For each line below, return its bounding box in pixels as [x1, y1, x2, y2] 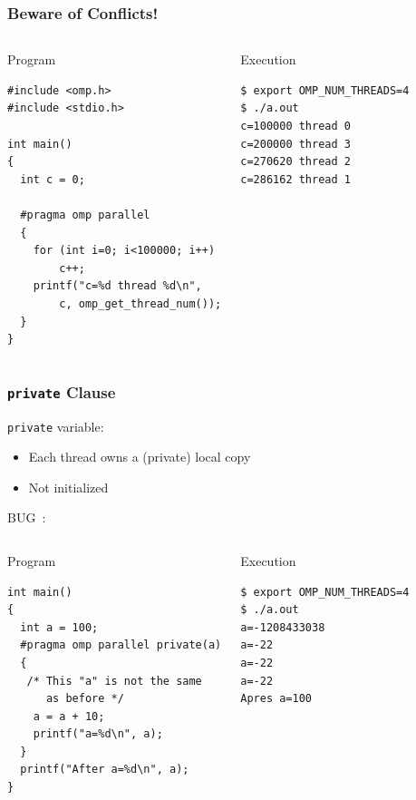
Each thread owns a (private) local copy [28, 447, 251, 466]
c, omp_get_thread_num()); [59, 297, 222, 310]
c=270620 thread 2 [240, 155, 351, 169]
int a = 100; [20, 620, 99, 634]
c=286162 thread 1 [240, 172, 351, 186]
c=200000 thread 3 [240, 137, 351, 151]
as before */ [45, 692, 124, 706]
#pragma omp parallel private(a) [20, 639, 222, 652]
